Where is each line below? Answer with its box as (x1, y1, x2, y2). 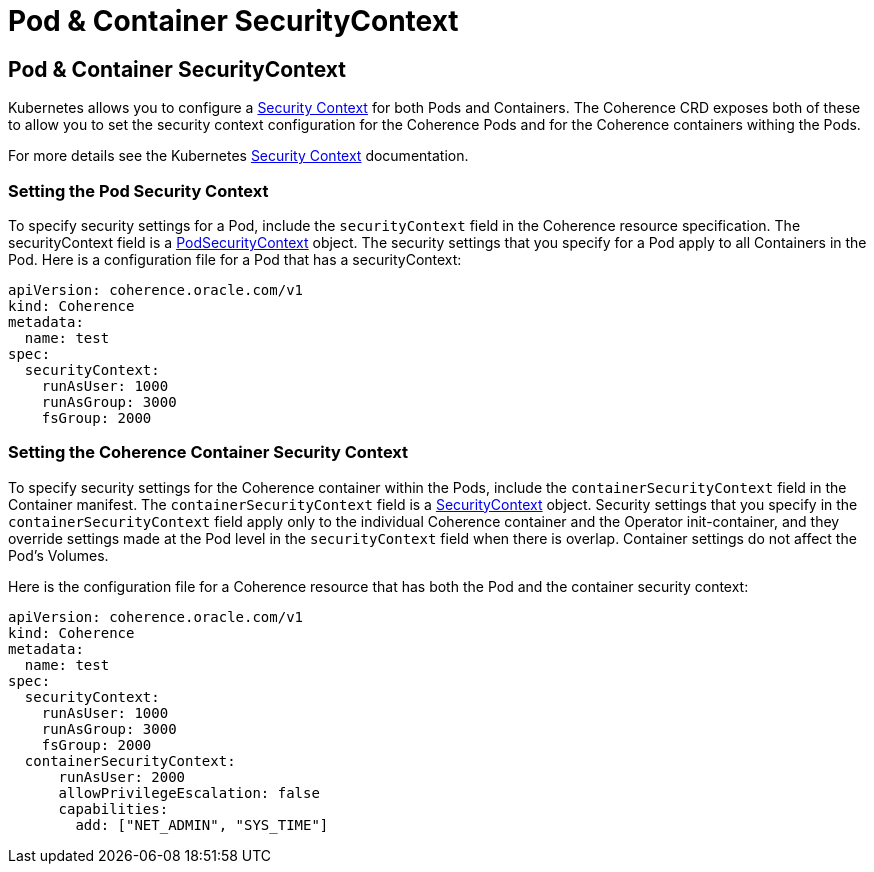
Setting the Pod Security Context (8, 180, 269, 201)
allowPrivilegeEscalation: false (58, 784, 320, 801)
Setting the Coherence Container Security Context (8, 442, 409, 463)
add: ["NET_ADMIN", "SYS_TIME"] (75, 816, 329, 833)
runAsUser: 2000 (58, 768, 186, 785)
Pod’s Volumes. (8, 546, 109, 564)
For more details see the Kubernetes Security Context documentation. (8, 147, 469, 165)
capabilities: (58, 800, 169, 817)
